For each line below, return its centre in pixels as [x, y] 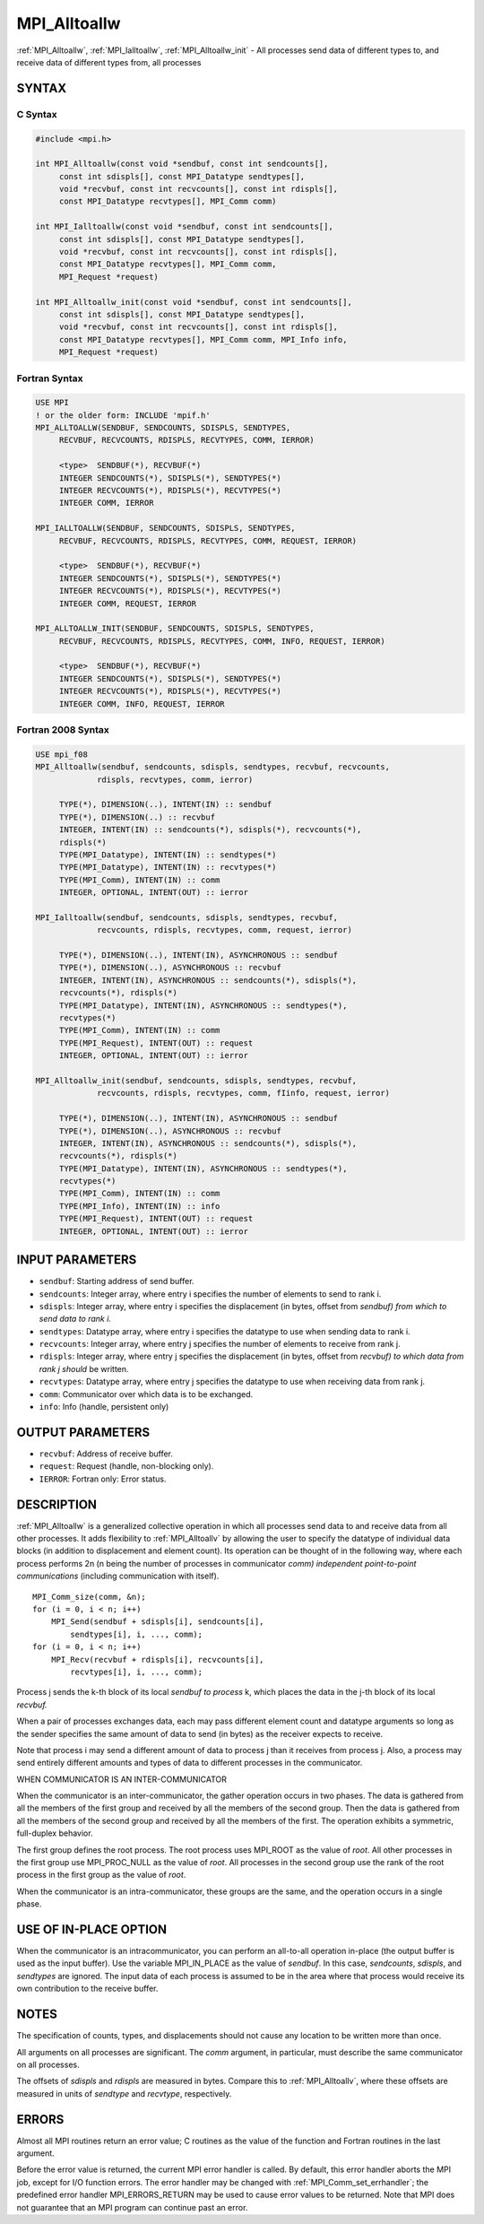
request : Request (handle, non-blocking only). [126, 1466]
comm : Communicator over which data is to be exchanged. [146, 1394]
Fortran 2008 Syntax [63, 730]
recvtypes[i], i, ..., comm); [137, 1672]
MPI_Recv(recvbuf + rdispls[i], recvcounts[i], [157, 1659]
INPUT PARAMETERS [77, 1260]
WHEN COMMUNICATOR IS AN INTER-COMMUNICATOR [122, 1779]
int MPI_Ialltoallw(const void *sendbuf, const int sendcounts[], [184, 227]
